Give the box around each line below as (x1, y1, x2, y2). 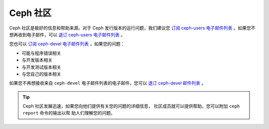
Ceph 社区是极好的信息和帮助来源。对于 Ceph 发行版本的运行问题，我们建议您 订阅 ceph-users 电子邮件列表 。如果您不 (9, 25, 256, 31)
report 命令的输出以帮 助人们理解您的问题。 (22, 110, 116, 116)
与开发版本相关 (21, 57, 52, 63)
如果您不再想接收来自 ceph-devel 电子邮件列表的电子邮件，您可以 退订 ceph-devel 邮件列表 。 (9, 80, 206, 86)
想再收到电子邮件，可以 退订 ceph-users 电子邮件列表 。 (9, 31, 126, 37)
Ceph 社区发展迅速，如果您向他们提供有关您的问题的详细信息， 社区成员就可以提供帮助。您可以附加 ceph (22, 103, 240, 109)
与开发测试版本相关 (21, 64, 61, 70)
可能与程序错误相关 (21, 50, 61, 56)
